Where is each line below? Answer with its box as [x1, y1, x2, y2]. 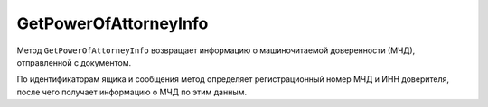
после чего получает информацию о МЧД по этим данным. [16, 86, 248, 97]
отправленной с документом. [16, 57, 131, 67]
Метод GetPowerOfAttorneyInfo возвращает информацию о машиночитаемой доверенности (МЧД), [16, 45, 416, 56]
